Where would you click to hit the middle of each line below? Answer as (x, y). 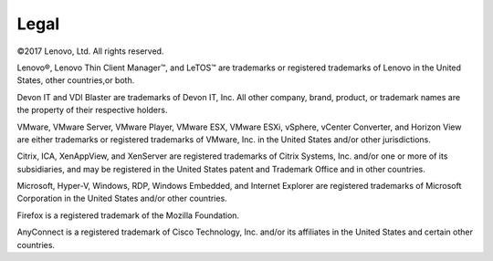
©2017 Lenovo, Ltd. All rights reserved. (90, 51)
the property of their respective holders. (92, 110)
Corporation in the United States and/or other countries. (122, 198)
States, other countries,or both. (76, 80)
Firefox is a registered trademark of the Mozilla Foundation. (128, 215)
